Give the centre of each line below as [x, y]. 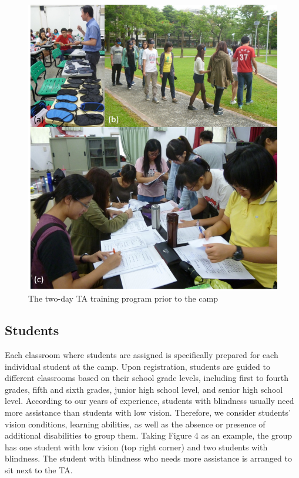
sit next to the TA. [39, 470]
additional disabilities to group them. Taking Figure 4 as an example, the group [149, 435]
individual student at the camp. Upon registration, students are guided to [137, 366]
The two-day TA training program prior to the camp [123, 298]
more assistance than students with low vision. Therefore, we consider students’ [148, 412]
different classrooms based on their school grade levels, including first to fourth [147, 378]
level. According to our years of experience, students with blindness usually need [149, 401]
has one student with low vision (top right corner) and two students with [136, 447]
